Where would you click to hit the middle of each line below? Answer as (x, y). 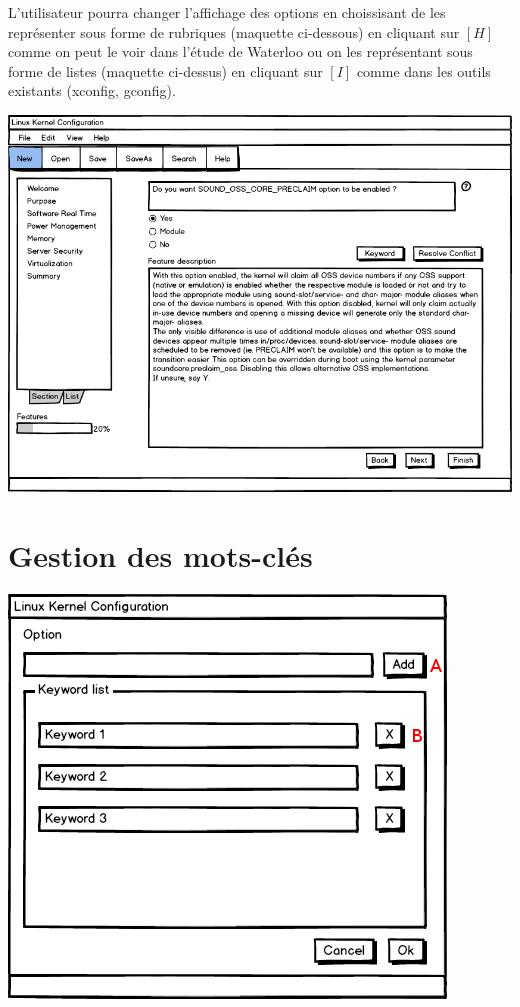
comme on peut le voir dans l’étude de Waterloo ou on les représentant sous (240, 51)
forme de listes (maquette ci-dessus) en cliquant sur (165, 70)
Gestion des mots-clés (160, 554)
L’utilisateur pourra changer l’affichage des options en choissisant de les (227, 12)
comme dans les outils (423, 70)
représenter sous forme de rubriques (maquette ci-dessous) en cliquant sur (234, 31)
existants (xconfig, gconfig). (92, 90)
